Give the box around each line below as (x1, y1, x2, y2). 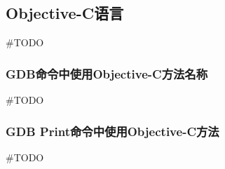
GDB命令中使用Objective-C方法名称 (6, 65, 208, 82)
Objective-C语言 (6, 2, 124, 24)
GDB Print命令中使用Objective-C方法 (6, 122, 219, 140)
